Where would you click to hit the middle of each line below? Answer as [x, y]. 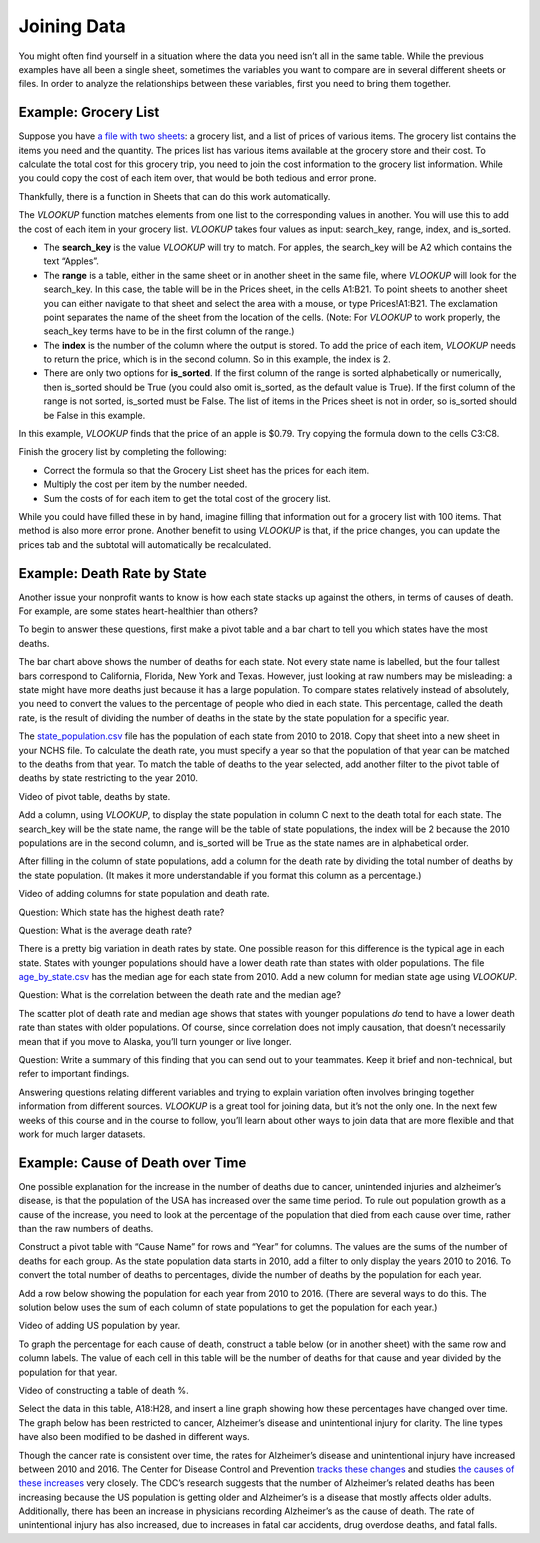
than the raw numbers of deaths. [86, 1229]
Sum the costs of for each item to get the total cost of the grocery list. [187, 498]
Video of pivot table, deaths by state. [94, 796]
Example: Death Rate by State [112, 573]
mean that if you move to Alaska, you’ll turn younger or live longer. [155, 1041]
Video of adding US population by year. [99, 1326]
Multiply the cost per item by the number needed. [145, 484]
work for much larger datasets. [82, 1134]
